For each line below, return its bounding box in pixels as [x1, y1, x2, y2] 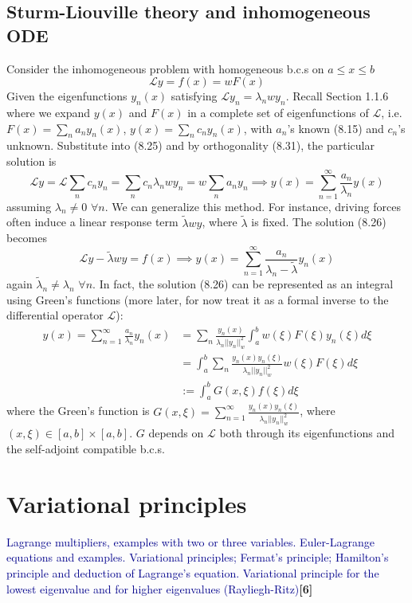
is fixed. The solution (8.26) [251, 213, 386, 230]
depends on [148, 425, 204, 441]
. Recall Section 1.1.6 [285, 88, 389, 104]
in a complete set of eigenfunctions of [187, 104, 369, 120]
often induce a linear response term [6, 213, 179, 230]
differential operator [6, 307, 104, 323]
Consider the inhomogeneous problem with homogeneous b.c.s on [6, 60, 324, 76]
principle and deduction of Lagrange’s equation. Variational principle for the [6, 564, 379, 581]
